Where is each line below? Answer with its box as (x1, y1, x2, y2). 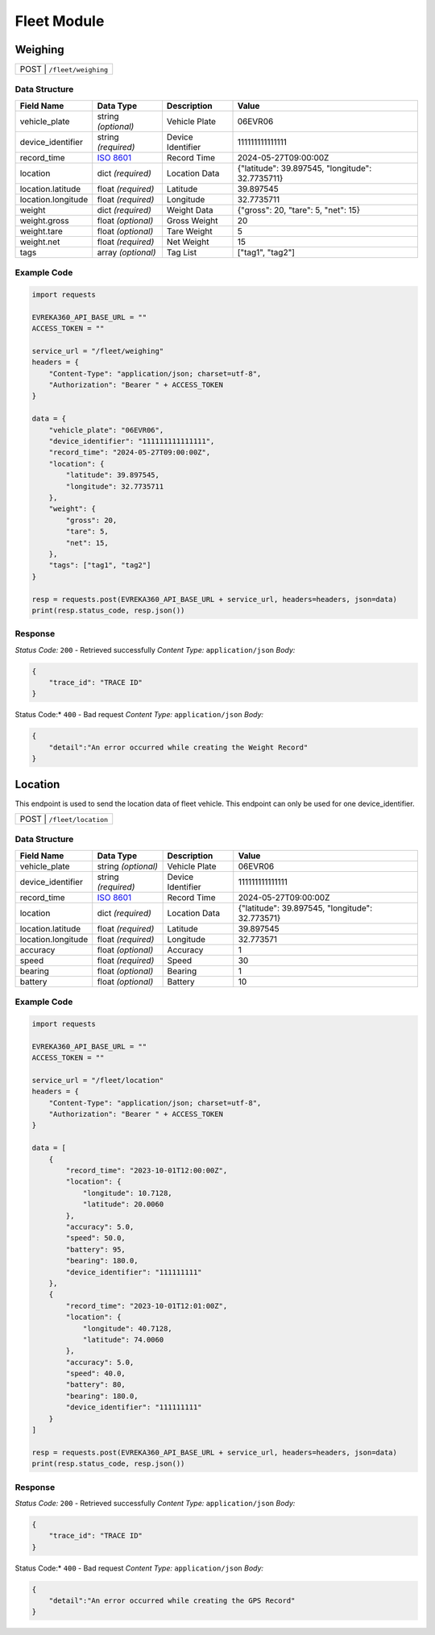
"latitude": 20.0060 (82, 1200, 164, 1209)
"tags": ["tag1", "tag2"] (48, 561, 151, 570)
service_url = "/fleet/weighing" (31, 347, 164, 355)
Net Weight (166, 236, 209, 247)
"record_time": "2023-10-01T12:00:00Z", (65, 1166, 228, 1176)
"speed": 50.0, (65, 1234, 126, 1243)
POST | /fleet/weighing (19, 64, 109, 75)
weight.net (19, 236, 60, 247)
